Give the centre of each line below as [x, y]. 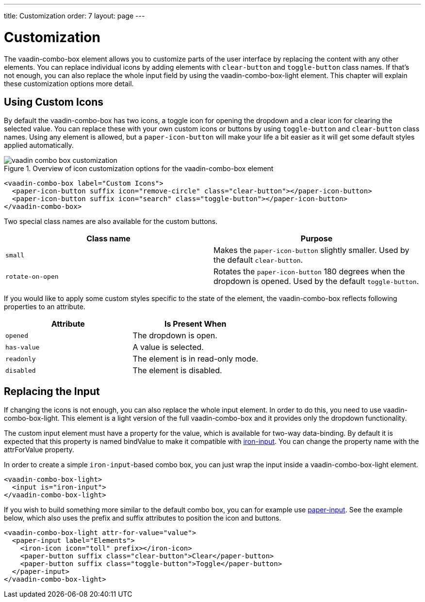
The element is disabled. [177, 371]
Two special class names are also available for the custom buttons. [111, 222]
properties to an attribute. [45, 307]
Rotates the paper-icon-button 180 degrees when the [309, 272]
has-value [23, 347]
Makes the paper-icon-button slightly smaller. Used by [311, 250]
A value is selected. [168, 347]
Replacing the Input [52, 391]
